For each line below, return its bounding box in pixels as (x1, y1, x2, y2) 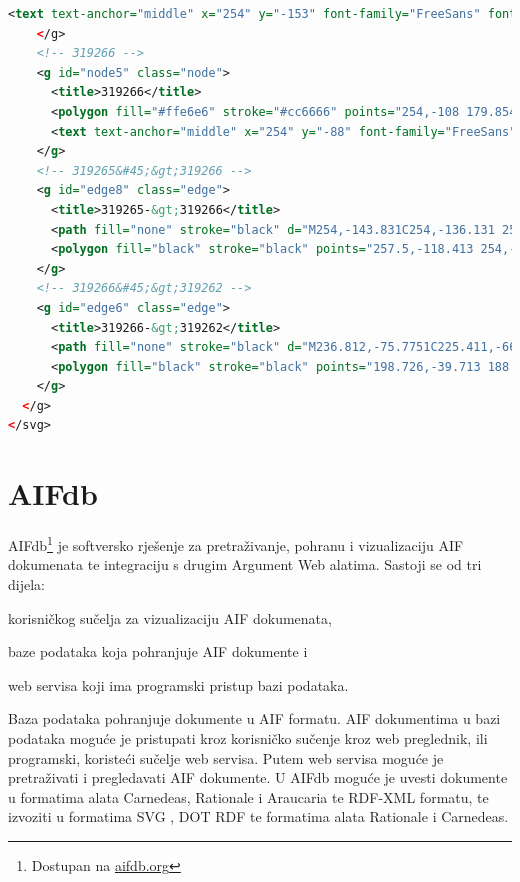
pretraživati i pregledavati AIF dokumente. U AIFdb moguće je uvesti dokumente (8, 767, 508, 788)
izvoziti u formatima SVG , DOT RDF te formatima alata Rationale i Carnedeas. (8, 806, 509, 827)
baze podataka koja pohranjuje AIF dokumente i (8, 641, 308, 662)
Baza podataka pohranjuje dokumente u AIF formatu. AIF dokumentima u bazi (8, 708, 501, 729)
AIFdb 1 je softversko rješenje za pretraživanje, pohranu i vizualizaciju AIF (8, 532, 464, 555)
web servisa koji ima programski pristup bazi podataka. (8, 674, 349, 695)
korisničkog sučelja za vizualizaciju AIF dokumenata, (8, 607, 332, 628)
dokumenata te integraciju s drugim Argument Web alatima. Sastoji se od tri (8, 554, 482, 575)
